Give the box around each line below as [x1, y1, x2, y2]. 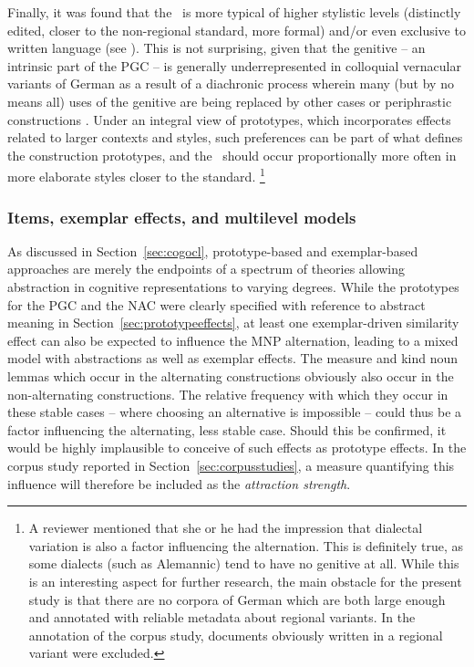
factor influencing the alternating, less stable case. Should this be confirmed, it [7, 420, 447, 439]
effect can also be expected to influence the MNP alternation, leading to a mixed [7, 330, 459, 349]
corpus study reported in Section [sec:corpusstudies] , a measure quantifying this [7, 455, 455, 474]
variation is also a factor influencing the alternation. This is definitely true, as [28, 536, 463, 555]
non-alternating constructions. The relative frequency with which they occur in [7, 384, 448, 403]
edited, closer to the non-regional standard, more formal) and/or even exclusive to [7, 20, 466, 39]
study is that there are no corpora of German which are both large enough [28, 589, 446, 609]
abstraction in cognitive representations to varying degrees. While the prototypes [7, 277, 459, 296]
